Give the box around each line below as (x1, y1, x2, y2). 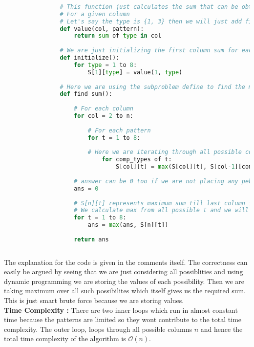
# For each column (74, 105, 133, 112)
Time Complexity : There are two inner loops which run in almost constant (4, 304, 238, 315)
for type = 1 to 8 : (74, 61, 137, 68)
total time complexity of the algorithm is (4, 333, 126, 344)
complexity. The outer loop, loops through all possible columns (4, 324, 192, 334)
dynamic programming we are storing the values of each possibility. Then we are (4, 276, 245, 286)
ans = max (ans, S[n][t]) (87, 221, 169, 229)
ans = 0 (74, 185, 99, 192)
